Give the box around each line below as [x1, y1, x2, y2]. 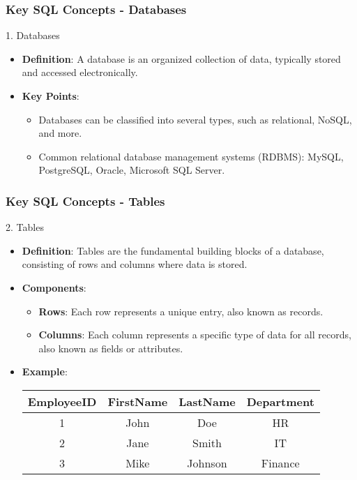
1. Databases [6, 28, 60, 43]
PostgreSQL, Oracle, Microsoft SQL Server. [38, 163, 225, 177]
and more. [38, 126, 82, 140]
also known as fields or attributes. [38, 340, 183, 355]
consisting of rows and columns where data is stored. [22, 257, 248, 271]
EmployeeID [27, 393, 97, 410]
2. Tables [6, 220, 44, 234]
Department [246, 393, 314, 410]
